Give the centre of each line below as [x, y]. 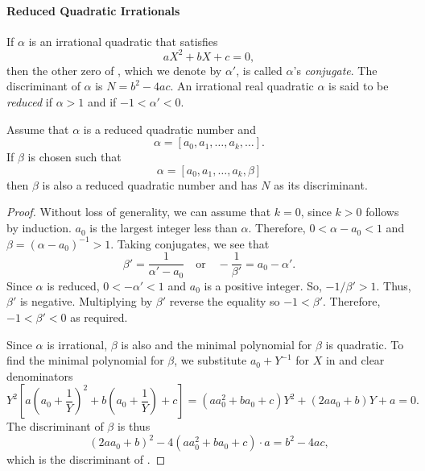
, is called [259, 70]
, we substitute [210, 360]
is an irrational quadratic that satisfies [123, 41]
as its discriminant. [321, 184]
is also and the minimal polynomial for [217, 344]
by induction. [39, 228]
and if [102, 102]
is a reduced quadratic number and [169, 129]
